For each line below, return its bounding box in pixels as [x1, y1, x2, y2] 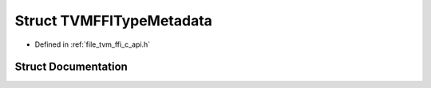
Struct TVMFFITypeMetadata [14, 12, 213, 29]
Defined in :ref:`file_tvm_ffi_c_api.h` [34, 40, 151, 49]
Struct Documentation [14, 60, 128, 74]
